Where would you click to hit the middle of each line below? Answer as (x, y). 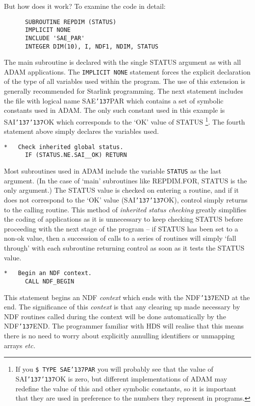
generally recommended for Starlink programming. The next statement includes (124, 91)
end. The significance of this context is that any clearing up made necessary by (122, 307)
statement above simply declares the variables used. (81, 131)
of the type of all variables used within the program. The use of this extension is (125, 81)
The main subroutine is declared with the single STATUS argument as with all (123, 62)
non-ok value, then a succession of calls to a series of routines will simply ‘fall (120, 238)
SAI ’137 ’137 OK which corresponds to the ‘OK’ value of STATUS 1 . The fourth (125, 121)
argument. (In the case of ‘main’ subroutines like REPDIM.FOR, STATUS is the (126, 180)
